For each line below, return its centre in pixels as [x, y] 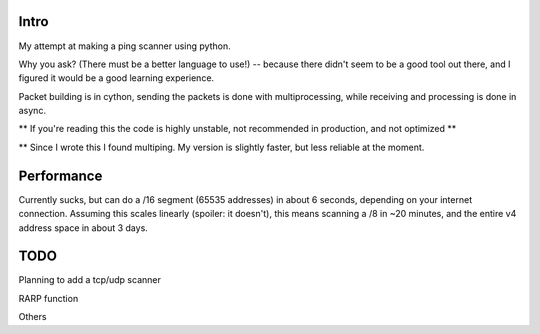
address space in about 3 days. [83, 227]
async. [32, 111]
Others [32, 317]
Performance [60, 175]
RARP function [48, 298]
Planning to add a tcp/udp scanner [90, 280]
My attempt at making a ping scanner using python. [124, 46]
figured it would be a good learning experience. [116, 78]
